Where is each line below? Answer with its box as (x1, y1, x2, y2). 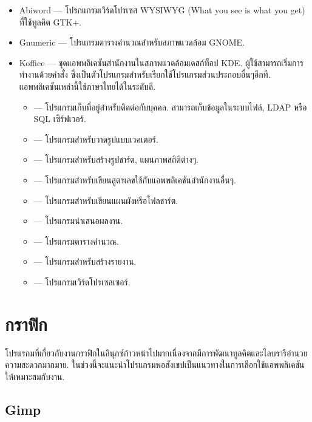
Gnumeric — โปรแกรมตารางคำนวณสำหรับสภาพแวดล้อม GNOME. (19, 36, 245, 49)
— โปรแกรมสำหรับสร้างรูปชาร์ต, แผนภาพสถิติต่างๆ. (33, 153, 198, 166)
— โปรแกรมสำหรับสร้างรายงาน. (33, 255, 137, 268)
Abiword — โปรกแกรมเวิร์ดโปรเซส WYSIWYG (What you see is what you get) (19, 4, 305, 16)
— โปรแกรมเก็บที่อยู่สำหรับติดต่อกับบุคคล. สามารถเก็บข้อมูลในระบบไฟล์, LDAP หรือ (33, 100, 307, 113)
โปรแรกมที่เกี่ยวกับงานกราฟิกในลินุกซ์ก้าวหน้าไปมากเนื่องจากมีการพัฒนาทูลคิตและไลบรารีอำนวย (5, 346, 308, 359)
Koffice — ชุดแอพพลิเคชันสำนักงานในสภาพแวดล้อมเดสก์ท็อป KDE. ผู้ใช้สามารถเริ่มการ (19, 56, 304, 69)
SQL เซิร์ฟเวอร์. (33, 112, 86, 125)
